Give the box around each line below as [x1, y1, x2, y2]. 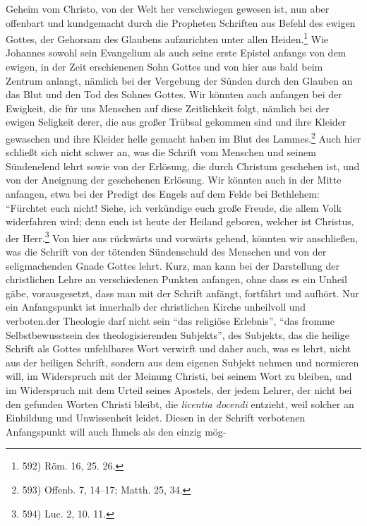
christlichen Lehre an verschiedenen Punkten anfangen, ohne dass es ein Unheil [6, 272, 347, 287]
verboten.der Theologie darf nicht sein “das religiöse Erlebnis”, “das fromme [6, 313, 335, 328]
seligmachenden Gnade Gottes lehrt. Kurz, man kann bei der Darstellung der [6, 258, 339, 273]
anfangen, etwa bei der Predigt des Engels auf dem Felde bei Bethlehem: [6, 186, 320, 201]
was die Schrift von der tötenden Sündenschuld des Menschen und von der [6, 244, 327, 259]
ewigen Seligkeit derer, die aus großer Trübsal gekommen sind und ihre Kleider [6, 114, 347, 129]
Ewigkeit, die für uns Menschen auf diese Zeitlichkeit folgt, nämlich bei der [6, 100, 330, 115]
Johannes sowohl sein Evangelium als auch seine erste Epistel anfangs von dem [6, 45, 347, 60]
